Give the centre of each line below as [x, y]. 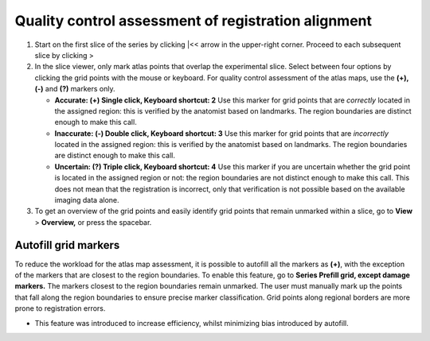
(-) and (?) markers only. [75, 89]
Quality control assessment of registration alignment [193, 21]
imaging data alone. [87, 200]
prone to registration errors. [60, 308]
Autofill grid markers [67, 245]
